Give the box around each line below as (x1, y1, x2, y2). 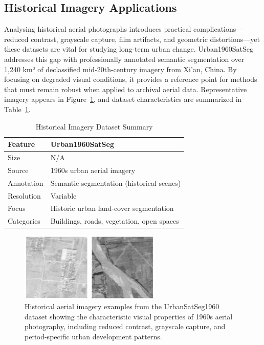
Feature (8, 139, 35, 149)
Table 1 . (4, 103, 31, 114)
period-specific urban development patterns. (25, 331, 162, 341)
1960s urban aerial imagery (50, 164, 136, 175)
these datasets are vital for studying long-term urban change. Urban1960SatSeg (4, 44, 254, 54)
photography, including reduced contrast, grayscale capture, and (25, 321, 226, 332)
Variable (50, 190, 77, 201)
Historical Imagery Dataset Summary (35, 121, 153, 132)
